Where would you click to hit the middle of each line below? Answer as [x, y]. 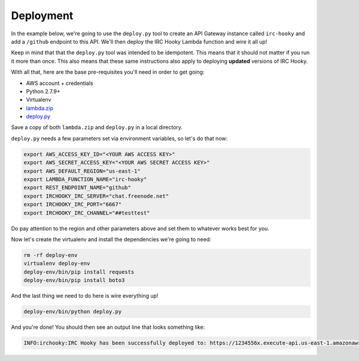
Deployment [42, 16]
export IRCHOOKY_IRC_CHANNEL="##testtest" [87, 213]
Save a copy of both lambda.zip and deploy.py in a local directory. [97, 127]
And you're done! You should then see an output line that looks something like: [108, 327]
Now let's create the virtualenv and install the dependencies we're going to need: [111, 239]
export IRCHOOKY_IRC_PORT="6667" [73, 204]
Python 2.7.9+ [43, 91]
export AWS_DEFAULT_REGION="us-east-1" [82, 171]
